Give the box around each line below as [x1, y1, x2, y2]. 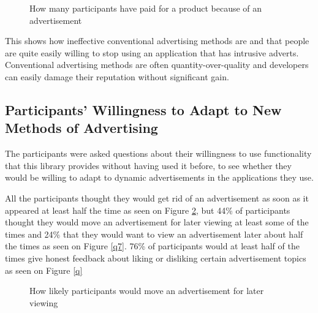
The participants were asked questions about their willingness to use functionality [5, 147, 312, 160]
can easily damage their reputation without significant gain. [5, 70, 229, 83]
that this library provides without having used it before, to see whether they [5, 159, 292, 172]
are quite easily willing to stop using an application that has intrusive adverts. [5, 46, 299, 59]
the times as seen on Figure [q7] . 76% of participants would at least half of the [5, 239, 300, 252]
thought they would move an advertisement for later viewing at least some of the [5, 216, 309, 228]
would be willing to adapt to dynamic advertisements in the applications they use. [5, 171, 314, 184]
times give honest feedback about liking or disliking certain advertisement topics [5, 251, 306, 264]
